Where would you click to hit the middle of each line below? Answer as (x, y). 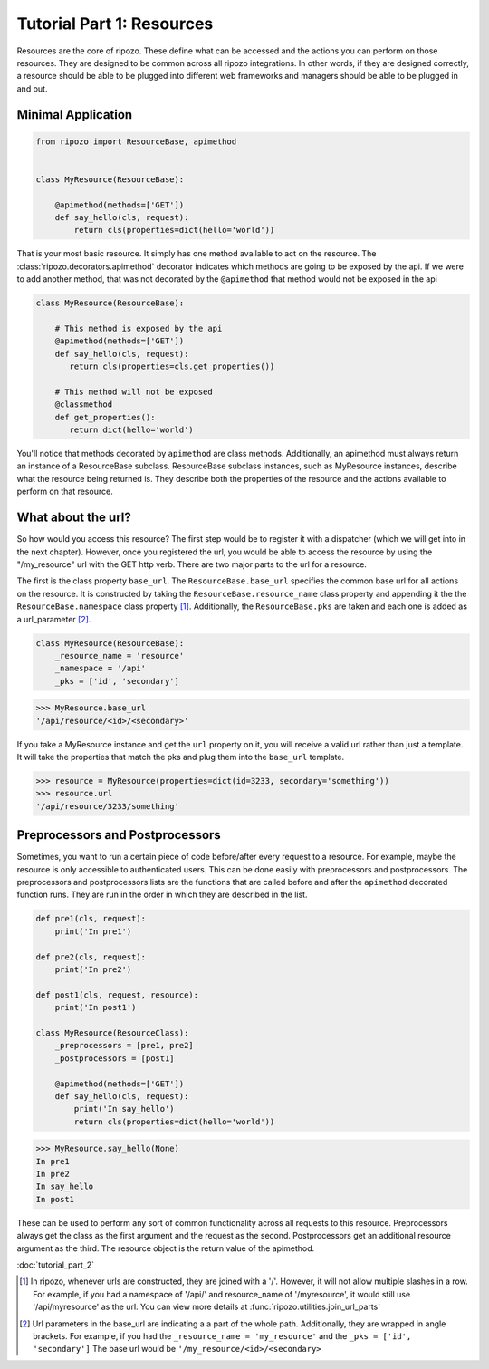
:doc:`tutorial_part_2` (56, 1265)
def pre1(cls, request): (91, 919)
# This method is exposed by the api (139, 328)
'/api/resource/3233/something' (108, 806)
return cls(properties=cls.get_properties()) (172, 366)
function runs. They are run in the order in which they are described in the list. (162, 895)
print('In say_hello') (125, 1109)
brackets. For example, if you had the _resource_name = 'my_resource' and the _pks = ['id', (222, 1335)
